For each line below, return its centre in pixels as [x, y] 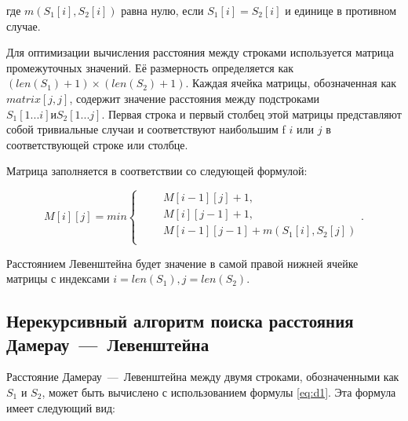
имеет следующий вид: [61, 407]
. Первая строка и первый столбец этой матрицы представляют [251, 113]
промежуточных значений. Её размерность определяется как [150, 67]
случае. [24, 26]
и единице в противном [341, 10]
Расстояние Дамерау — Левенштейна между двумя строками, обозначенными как [203, 377]
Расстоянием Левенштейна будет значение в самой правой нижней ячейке [182, 263]
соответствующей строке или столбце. [97, 144]
